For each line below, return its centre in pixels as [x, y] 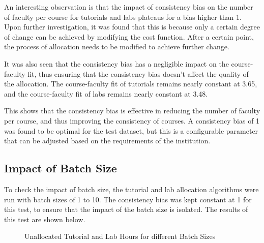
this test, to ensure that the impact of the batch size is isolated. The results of [126, 209]
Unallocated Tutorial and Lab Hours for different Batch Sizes [120, 236]
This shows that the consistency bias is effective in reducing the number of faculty [132, 111]
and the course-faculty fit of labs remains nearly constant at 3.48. [106, 93]
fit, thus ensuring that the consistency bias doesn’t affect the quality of [138, 73]
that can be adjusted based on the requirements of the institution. [107, 141]
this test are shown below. [45, 219]
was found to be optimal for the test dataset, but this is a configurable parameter [131, 130]
